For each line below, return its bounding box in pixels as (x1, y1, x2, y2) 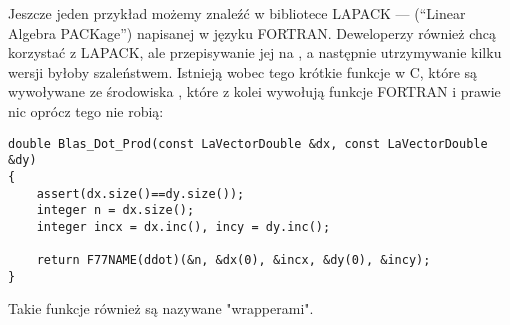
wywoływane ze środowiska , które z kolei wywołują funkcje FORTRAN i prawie (8, 81, 501, 102)
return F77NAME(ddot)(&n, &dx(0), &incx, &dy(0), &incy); (36, 253, 431, 268)
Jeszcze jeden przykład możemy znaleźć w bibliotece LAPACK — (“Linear (8, 3, 466, 23)
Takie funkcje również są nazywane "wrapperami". (8, 298, 314, 319)
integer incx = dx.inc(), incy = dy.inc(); (36, 219, 331, 234)
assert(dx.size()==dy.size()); (36, 186, 245, 201)
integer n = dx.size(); (36, 203, 195, 218)
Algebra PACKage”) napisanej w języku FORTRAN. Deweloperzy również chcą (8, 22, 497, 43)
